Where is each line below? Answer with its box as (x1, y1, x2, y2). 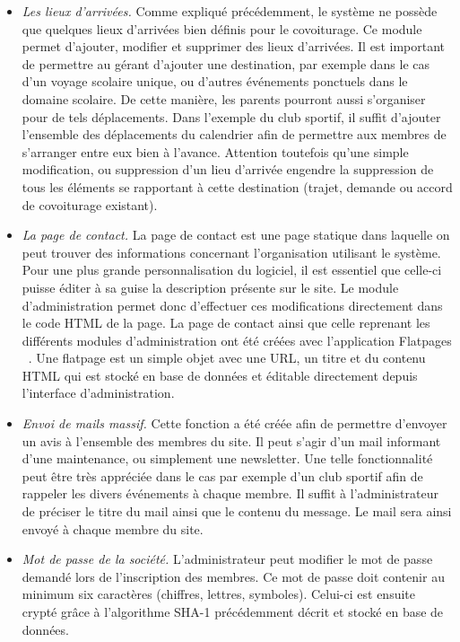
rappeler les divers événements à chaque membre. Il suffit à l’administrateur (22, 484, 438, 503)
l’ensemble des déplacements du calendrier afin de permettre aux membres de (22, 125, 447, 144)
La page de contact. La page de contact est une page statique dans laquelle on (22, 225, 450, 244)
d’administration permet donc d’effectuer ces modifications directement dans (22, 295, 443, 314)
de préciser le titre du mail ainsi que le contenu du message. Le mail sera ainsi (22, 502, 452, 521)
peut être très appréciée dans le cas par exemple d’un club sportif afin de (22, 466, 423, 485)
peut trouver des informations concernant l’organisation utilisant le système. (22, 242, 441, 261)
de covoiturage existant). (22, 195, 158, 214)
